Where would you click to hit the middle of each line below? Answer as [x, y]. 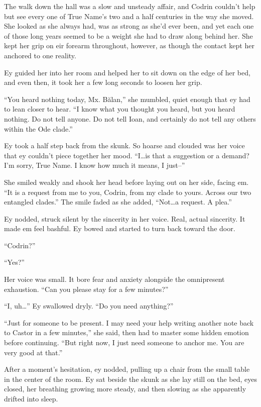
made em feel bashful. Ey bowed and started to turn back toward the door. [120, 228]
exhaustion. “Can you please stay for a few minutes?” [86, 289]
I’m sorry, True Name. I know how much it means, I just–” [95, 165]
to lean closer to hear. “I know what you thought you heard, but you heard [120, 109]
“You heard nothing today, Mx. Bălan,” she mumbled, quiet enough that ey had [127, 99]
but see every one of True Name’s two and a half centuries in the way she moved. [129, 16]
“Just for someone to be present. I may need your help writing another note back [129, 322]
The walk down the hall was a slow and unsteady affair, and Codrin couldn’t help [130, 6]
